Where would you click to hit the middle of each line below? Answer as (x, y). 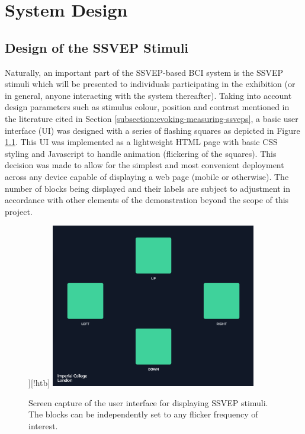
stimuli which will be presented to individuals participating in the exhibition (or (150, 84)
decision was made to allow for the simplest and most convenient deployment (145, 165)
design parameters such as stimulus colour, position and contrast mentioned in (147, 107)
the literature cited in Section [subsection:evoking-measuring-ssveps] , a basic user (152, 118)
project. (19, 211)
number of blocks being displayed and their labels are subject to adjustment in (147, 188)
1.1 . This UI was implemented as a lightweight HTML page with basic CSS (141, 142)
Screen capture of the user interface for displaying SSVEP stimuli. (148, 402)
